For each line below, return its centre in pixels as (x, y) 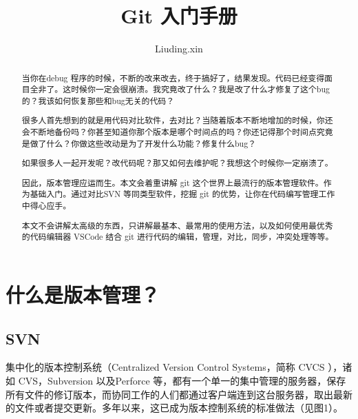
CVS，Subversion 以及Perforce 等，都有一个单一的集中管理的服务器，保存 (182, 380)
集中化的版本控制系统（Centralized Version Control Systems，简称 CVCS (165, 367)
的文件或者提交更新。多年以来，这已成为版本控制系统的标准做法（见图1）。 (174, 408)
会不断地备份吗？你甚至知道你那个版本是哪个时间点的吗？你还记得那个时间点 (169, 132)
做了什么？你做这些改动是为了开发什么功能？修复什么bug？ (143, 143)
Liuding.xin (179, 49)
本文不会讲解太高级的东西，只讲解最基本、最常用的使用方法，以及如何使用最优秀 (177, 225)
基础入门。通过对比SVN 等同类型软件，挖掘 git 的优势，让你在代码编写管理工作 (182, 194)
